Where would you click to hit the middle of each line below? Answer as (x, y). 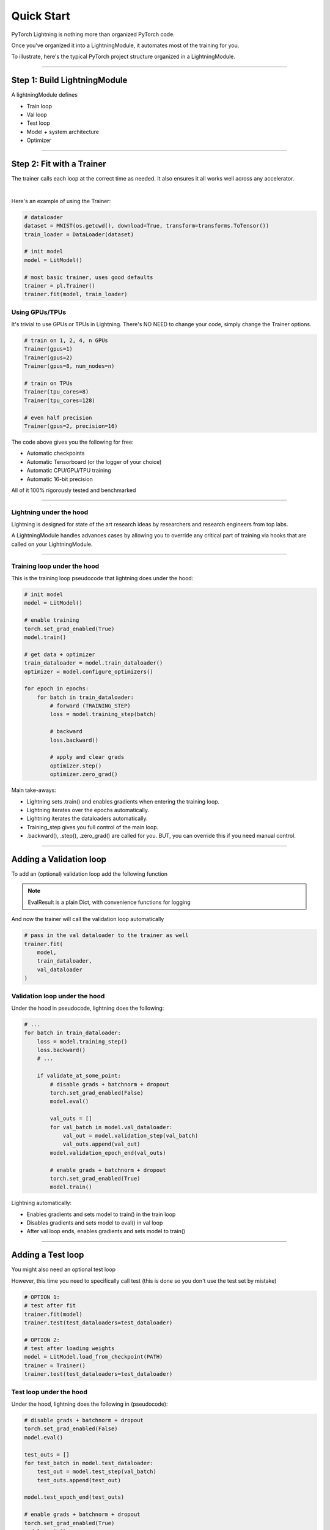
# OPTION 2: (42, 1340)
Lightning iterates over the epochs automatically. (88, 810)
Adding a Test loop (48, 1255)
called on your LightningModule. (52, 544)
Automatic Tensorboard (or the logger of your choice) (94, 461)
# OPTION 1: (42, 1297)
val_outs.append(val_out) (101, 1144)
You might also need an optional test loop (64, 1269)
